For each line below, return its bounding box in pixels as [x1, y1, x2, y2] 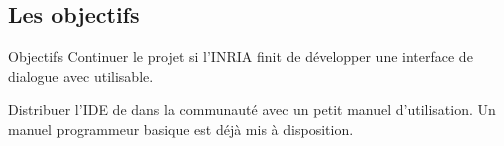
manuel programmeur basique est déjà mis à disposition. [8, 118, 354, 139]
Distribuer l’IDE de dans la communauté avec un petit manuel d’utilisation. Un [8, 99, 496, 120]
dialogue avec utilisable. [8, 65, 154, 86]
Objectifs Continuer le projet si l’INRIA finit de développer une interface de [8, 46, 473, 67]
